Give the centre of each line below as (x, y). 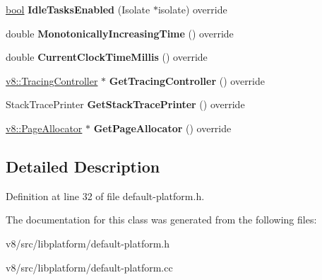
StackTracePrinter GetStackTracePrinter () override (125, 104)
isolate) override (192, 9)
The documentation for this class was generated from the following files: (161, 220)
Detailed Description (83, 166)
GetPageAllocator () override (162, 128)
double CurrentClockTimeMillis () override (107, 57)
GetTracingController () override (187, 80)
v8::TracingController (52, 80)
